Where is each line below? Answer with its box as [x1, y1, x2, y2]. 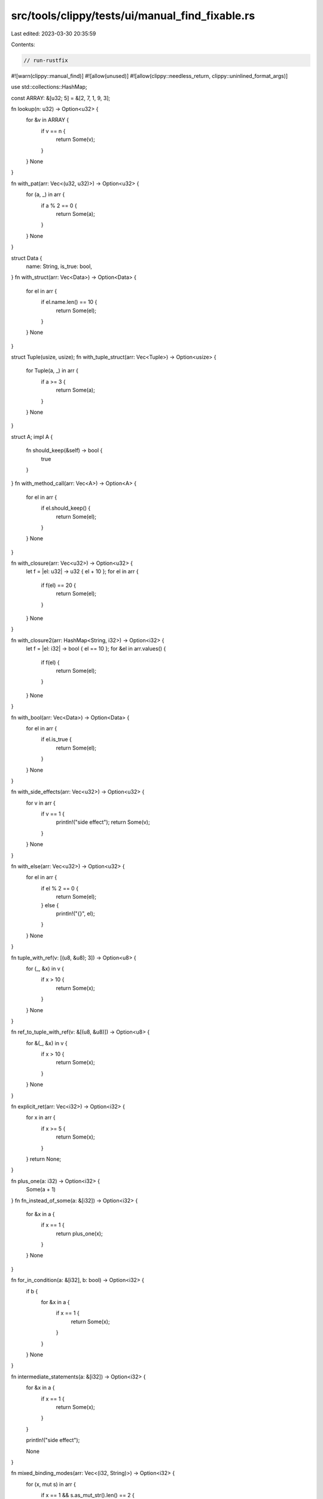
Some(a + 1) [26, 1186, 56, 1193]
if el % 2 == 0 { [41, 884, 79, 892]
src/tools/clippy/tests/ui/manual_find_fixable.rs [11, 9, 255, 22]
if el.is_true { [41, 736, 72, 743]
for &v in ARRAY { [26, 116, 69, 124]
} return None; [26, 1155, 62, 1163]
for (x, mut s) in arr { [26, 1480, 76, 1488]
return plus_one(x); [56, 1230, 103, 1237]
